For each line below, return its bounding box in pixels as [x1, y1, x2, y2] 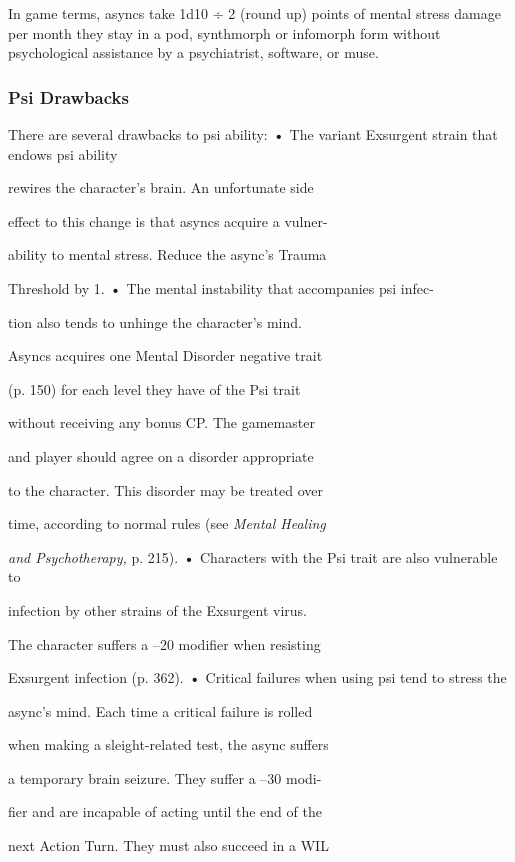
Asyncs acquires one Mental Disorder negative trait [8, 345, 323, 366]
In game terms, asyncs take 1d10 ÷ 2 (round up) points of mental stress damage [8, 3, 501, 23]
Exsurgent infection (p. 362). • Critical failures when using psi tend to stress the [8, 667, 507, 688]
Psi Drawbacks [8, 84, 129, 109]
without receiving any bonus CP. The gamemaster [8, 412, 315, 433]
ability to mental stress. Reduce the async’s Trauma [8, 244, 327, 265]
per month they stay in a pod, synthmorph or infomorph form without [8, 22, 441, 43]
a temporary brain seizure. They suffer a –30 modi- [8, 767, 322, 788]
